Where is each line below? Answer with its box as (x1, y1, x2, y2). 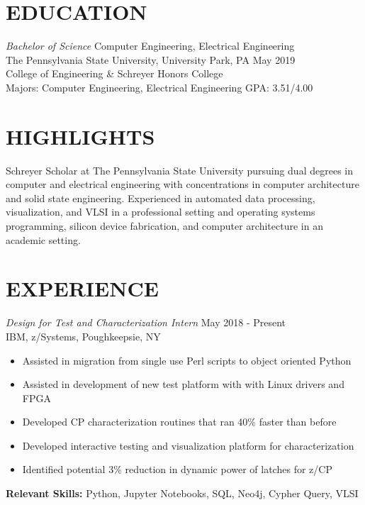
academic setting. (6, 232, 81, 247)
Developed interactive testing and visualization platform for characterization (22, 438, 354, 453)
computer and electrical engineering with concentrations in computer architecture (6, 177, 359, 192)
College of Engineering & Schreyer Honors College (6, 66, 223, 81)
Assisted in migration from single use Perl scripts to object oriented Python (22, 353, 352, 367)
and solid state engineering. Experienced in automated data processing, (6, 190, 315, 205)
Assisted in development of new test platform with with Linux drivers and (22, 377, 344, 392)
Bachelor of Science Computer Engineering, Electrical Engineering (6, 38, 295, 53)
